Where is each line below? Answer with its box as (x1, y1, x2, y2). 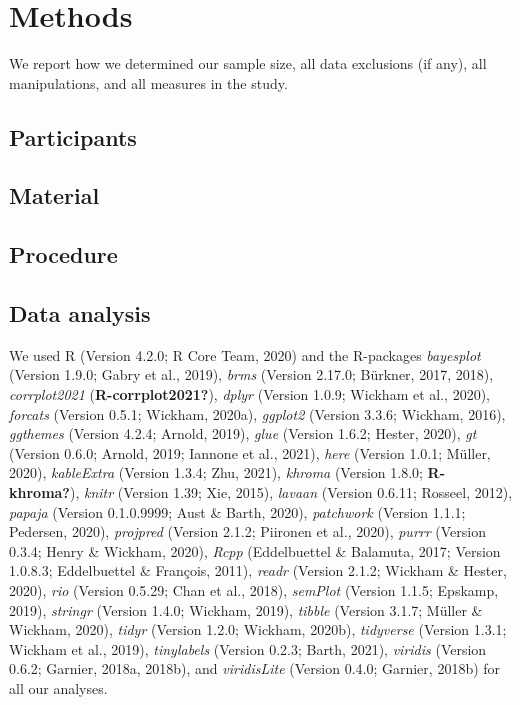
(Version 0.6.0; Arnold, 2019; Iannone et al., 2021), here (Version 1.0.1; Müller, (9, 442, 491, 463)
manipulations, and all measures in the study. (9, 72, 288, 93)
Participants (9, 121, 137, 152)
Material (9, 180, 100, 211)
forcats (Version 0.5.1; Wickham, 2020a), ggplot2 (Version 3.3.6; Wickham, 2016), (9, 403, 506, 424)
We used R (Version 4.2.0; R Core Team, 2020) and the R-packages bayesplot (9, 344, 481, 365)
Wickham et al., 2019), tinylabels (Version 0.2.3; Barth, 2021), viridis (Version (9, 638, 487, 659)
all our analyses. (9, 677, 108, 698)
